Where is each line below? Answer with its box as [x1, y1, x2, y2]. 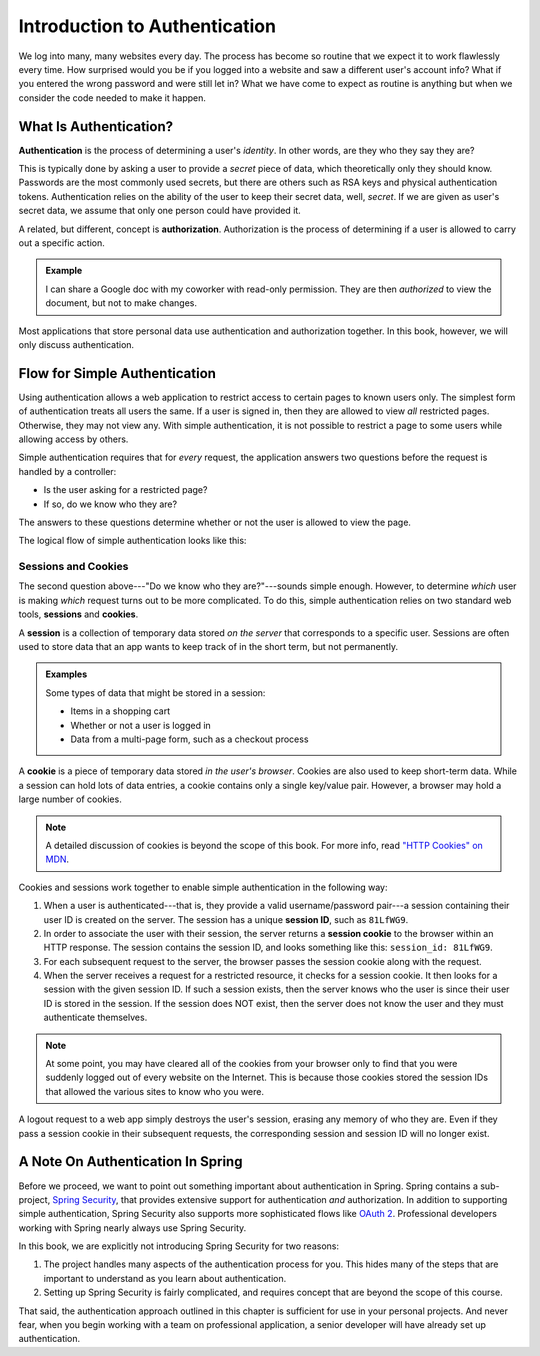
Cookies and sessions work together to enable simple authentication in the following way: [18, 881, 388, 893]
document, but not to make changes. [45, 297, 197, 309]
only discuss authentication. [18, 338, 135, 350]
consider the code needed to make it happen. [18, 91, 207, 104]
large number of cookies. [18, 793, 122, 805]
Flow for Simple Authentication [18, 365, 217, 382]
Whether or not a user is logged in [70, 719, 212, 731]
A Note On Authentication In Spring [18, 1153, 243, 1170]
